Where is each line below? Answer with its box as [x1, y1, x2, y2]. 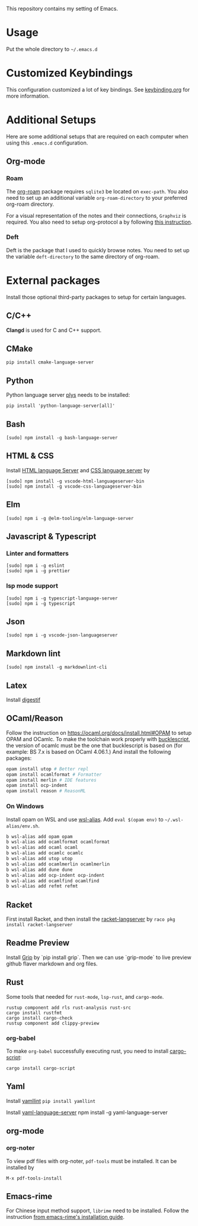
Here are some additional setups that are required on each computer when [6, 133, 189, 140]
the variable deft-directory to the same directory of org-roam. [6, 253, 160, 260]
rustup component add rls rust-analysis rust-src [6, 1005, 132, 1011]
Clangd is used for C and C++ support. [6, 327, 102, 334]
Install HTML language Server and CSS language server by [6, 466, 150, 474]
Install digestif [6, 696, 40, 704]
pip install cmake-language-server [6, 359, 94, 365]
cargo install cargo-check [6, 1015, 73, 1021]
